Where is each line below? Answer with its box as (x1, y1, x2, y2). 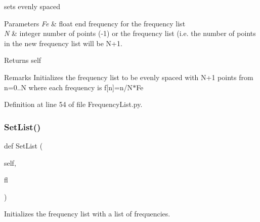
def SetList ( (4, 140, 43, 151)
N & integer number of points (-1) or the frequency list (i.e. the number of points (4, 28, 256, 39)
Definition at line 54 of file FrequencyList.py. (4, 99, 143, 109)
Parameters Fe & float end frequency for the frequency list (4, 18, 186, 28)
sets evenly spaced (4, 1, 61, 11)
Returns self (4, 55, 41, 65)
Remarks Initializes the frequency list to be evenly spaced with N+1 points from (4, 71, 253, 82)
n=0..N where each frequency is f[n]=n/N (4, 82, 133, 92)
